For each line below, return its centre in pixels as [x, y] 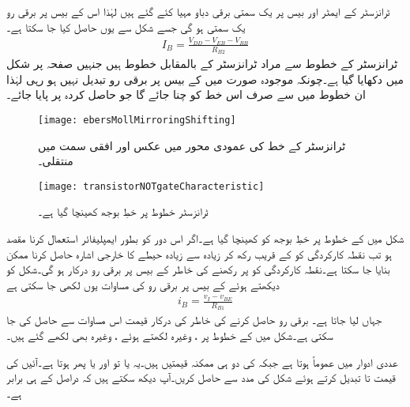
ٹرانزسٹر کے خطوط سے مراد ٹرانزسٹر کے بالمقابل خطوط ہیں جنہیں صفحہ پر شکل [202, 64]
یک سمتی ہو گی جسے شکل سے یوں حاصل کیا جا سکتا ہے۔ [126, 26]
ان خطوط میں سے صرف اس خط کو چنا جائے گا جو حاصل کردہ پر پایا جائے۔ [186, 94]
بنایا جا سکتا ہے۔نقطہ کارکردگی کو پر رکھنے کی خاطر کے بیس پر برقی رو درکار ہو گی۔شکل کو [198, 269]
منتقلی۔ [56, 161]
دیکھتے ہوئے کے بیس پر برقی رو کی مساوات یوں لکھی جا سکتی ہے [143, 284]
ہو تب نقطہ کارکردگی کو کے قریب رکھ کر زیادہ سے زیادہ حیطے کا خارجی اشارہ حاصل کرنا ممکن [199, 253]
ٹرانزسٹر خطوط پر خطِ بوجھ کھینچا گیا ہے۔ [123, 211]
